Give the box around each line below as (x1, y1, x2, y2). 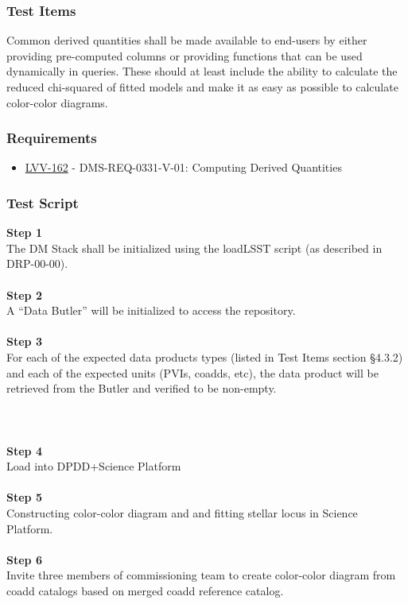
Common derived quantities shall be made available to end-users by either (6, 32, 367, 48)
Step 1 (6, 224, 42, 241)
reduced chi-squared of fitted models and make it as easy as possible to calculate (6, 79, 398, 95)
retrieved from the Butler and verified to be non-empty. (6, 380, 277, 397)
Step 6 (6, 551, 42, 567)
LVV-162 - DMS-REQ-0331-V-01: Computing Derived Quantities (25, 159, 342, 176)
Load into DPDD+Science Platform (6, 458, 181, 474)
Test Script (6, 192, 79, 212)
